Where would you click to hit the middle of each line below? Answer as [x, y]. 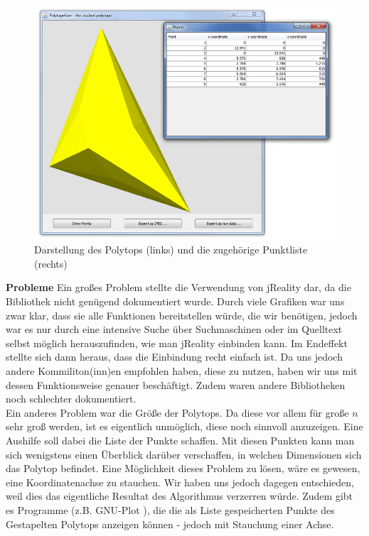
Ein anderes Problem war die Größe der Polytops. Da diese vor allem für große [177, 412]
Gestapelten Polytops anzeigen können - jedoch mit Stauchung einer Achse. [170, 524]
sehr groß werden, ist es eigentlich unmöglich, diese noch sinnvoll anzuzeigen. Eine [184, 426]
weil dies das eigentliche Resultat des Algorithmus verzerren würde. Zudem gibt [180, 496]
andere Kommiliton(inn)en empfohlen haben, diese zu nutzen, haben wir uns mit [182, 371]
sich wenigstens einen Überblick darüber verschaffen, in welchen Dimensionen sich [184, 454]
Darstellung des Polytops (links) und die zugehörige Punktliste [171, 250]
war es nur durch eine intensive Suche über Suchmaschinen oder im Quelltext [174, 329]
